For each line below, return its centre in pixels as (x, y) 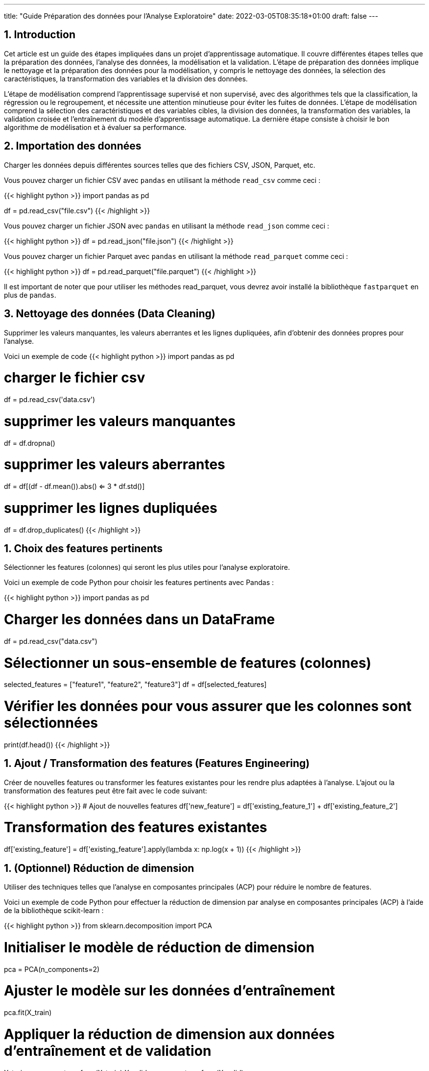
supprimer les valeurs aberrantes (115, 465)
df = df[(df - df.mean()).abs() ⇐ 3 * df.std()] (74, 486)
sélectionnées (51, 723)
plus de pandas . (30, 295)
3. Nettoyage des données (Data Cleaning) (110, 314)
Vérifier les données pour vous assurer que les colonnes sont (208, 706)
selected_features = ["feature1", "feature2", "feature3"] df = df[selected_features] (135, 685)
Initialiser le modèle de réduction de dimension (159, 947)
